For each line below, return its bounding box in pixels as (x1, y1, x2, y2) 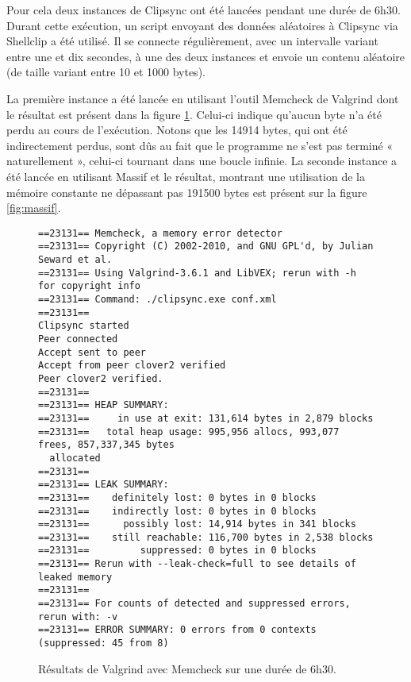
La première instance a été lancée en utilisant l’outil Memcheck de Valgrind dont (6, 90, 399, 106)
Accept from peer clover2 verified (38, 360, 226, 372)
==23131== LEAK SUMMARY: (38, 479, 169, 491)
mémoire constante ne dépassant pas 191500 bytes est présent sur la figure (6, 183, 367, 200)
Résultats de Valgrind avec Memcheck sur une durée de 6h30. (38, 660, 336, 676)
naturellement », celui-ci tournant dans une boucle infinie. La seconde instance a (6, 152, 398, 169)
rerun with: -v (38, 611, 118, 622)
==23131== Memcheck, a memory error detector (38, 227, 282, 239)
